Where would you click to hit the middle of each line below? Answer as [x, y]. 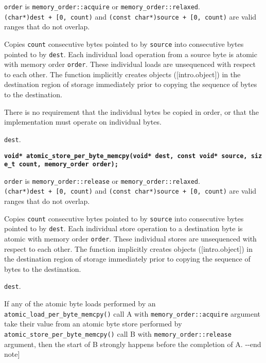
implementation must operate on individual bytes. [83, 122]
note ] [12, 354]
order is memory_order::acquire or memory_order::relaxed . [102, 6]
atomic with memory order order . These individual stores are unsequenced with [130, 239]
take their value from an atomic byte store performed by [93, 324]
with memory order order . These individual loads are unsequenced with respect [130, 64]
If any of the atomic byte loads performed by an [80, 304]
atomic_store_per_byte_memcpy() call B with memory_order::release [118, 333]
